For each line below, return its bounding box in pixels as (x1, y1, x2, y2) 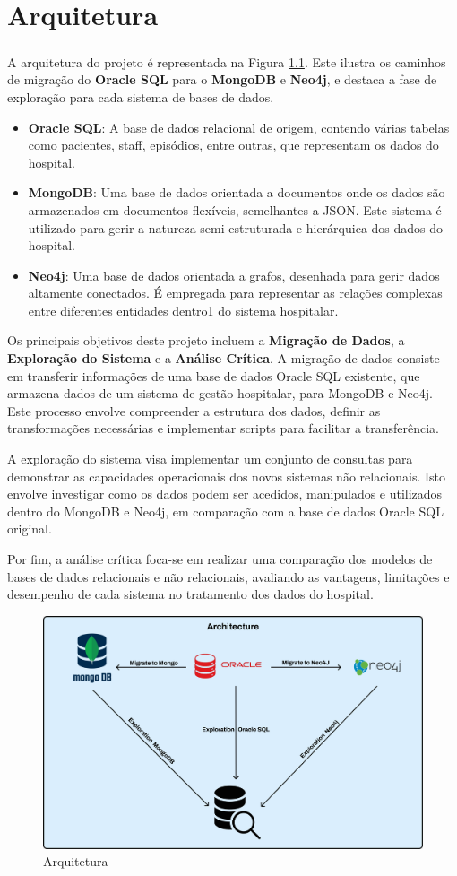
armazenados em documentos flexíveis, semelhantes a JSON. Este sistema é (28, 200, 442, 219)
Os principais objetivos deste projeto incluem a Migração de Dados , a (7, 331, 405, 350)
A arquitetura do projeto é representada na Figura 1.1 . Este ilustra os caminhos (7, 52, 446, 71)
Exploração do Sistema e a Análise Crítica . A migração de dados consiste (7, 349, 440, 368)
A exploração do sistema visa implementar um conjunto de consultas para (7, 449, 413, 468)
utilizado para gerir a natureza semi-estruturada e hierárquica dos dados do (28, 218, 444, 237)
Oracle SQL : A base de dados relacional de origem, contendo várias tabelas (28, 117, 450, 136)
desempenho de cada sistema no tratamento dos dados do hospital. (7, 585, 374, 603)
